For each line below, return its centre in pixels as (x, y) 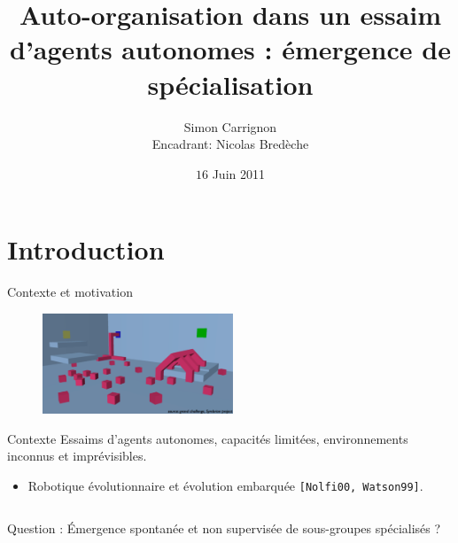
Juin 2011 (238, 173)
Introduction (86, 249)
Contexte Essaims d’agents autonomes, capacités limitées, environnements (208, 438)
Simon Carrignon (230, 126)
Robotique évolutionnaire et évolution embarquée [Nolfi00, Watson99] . (225, 485)
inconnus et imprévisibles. (77, 456)
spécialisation (230, 84)
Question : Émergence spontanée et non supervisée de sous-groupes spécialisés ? (224, 527)
